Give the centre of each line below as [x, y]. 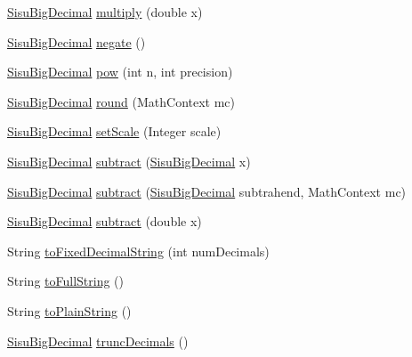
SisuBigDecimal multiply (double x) [105, 12]
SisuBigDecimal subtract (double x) [105, 221]
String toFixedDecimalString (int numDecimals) [138, 251]
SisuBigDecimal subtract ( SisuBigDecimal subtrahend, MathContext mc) [207, 191]
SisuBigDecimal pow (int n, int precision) [120, 72]
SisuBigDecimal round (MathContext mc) [121, 101]
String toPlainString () [69, 310]
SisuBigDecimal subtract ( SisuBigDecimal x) [129, 161]
